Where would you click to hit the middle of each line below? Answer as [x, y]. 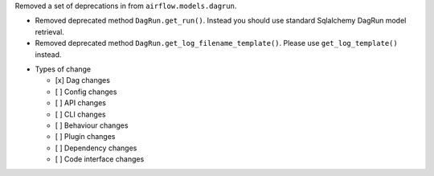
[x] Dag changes [82, 80]
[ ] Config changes [86, 92]
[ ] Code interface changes [100, 159]
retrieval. [49, 31]
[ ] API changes [80, 103]
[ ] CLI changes [80, 114]
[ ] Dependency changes [96, 148]
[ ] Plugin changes [85, 137]
